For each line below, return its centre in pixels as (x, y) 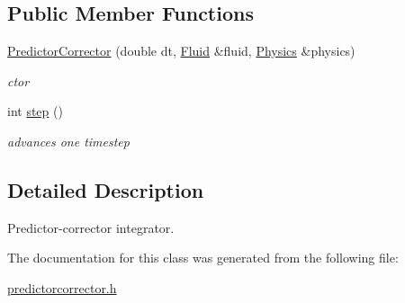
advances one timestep (68, 141)
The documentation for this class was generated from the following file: (203, 258)
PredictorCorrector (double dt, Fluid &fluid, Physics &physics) (181, 51)
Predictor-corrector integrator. (91, 227)
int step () (35, 111)
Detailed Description (106, 189)
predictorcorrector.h (62, 287)
